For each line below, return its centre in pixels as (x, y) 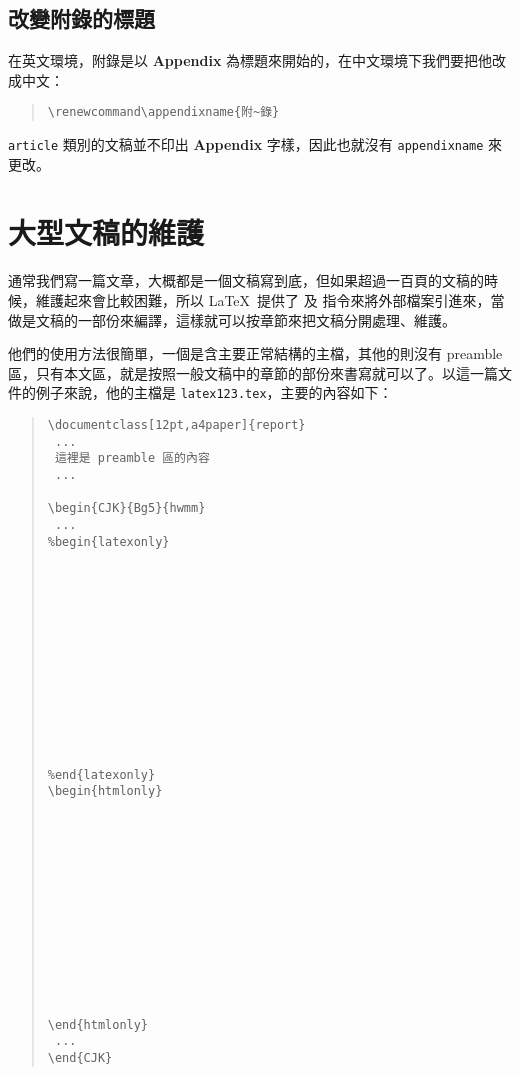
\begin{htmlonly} (105, 791)
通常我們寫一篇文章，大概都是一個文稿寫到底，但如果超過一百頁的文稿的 (246, 280)
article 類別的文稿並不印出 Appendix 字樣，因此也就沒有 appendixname (246, 144)
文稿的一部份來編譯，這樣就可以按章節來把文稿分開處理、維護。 (245, 319)
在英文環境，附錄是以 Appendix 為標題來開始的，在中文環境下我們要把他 (250, 60)
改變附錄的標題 (81, 18)
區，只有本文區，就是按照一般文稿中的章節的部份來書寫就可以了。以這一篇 (253, 372)
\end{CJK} (80, 1057)
